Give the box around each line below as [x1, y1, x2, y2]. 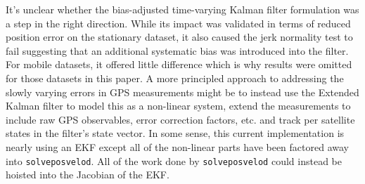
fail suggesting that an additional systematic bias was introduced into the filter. [6, 43, 349, 58]
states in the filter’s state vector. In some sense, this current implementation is [6, 126, 345, 140]
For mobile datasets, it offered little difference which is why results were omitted [6, 57, 352, 72]
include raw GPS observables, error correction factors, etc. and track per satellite [6, 112, 355, 126]
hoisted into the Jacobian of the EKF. [6, 167, 169, 182]
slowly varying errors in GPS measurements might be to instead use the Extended [6, 84, 359, 99]
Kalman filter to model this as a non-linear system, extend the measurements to [6, 98, 351, 113]
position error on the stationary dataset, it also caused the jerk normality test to [6, 29, 353, 44]
